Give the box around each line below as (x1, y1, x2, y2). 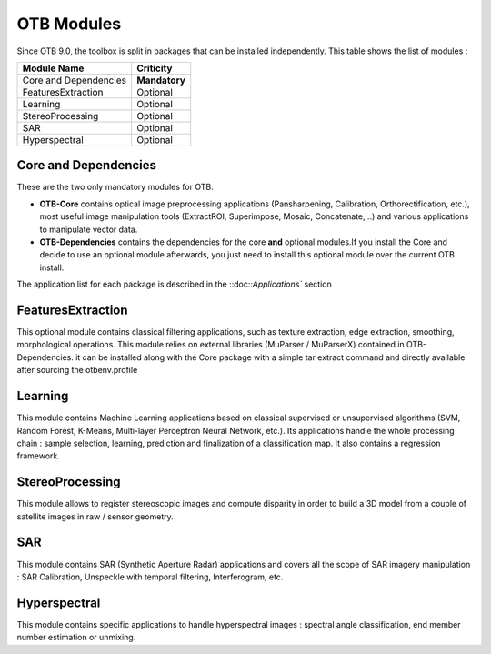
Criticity (136, 62, 173, 75)
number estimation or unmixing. (16, 632, 136, 643)
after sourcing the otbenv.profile (16, 365, 138, 376)
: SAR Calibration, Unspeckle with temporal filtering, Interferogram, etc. (16, 571, 284, 582)
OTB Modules (16, 14, 122, 34)
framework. (16, 450, 61, 461)
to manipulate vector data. (39, 224, 138, 235)
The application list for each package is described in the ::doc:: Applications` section (16, 278, 332, 290)
